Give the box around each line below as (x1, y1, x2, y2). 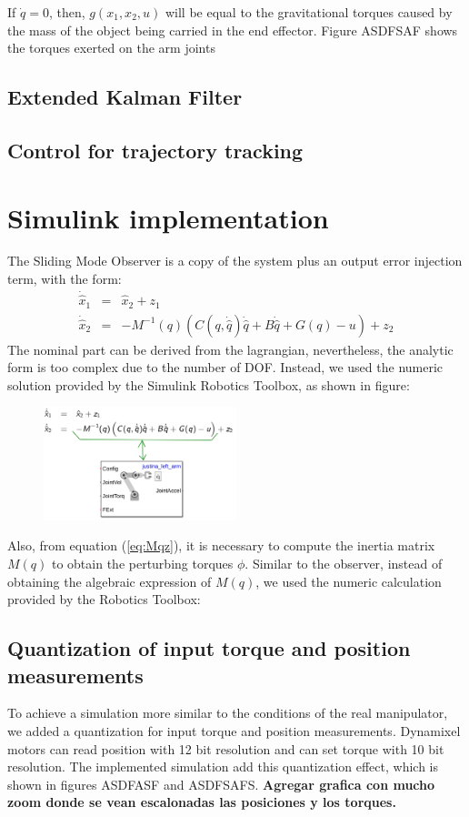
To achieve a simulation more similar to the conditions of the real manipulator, (7, 703, 448, 722)
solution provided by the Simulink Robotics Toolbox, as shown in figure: (7, 375, 410, 394)
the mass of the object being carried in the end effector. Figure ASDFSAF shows (7, 20, 458, 39)
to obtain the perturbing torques (51, 554, 234, 572)
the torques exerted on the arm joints (7, 38, 215, 57)
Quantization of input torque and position (7, 634, 411, 662)
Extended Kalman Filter (7, 83, 243, 111)
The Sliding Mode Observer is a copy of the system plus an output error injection (7, 251, 463, 270)
